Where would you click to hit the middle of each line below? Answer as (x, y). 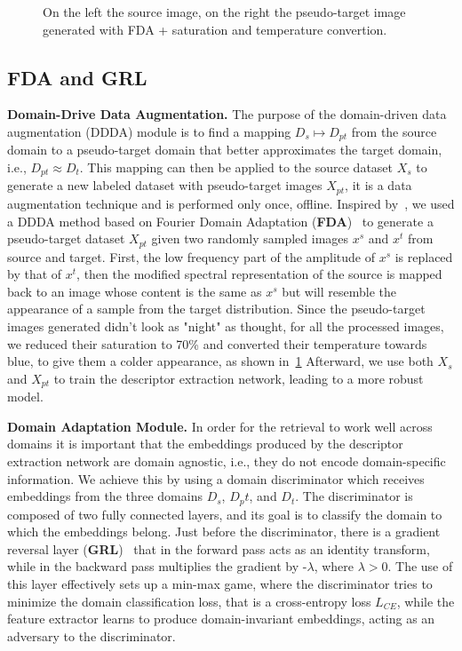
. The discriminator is (354, 496)
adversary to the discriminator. (92, 635)
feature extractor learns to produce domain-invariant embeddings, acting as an (221, 619)
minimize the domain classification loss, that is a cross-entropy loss (189, 601)
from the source (394, 131)
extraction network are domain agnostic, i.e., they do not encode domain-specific (227, 460)
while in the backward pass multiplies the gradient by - (157, 566)
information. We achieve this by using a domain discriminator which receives (216, 478)
